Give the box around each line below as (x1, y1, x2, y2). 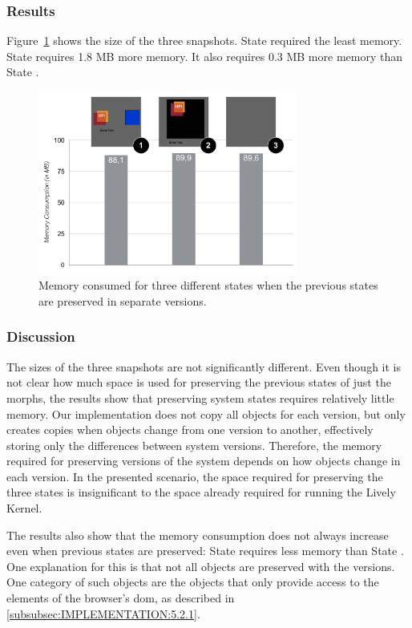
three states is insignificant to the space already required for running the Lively (6, 484, 396, 500)
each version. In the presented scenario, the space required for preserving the (6, 468, 383, 484)
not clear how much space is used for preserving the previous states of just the (6, 374, 391, 391)
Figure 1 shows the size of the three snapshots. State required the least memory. (6, 32, 402, 49)
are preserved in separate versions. (38, 292, 207, 309)
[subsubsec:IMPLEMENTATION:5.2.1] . (6, 605, 200, 622)
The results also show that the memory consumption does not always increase (6, 526, 389, 543)
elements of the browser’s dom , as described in (6, 590, 235, 606)
